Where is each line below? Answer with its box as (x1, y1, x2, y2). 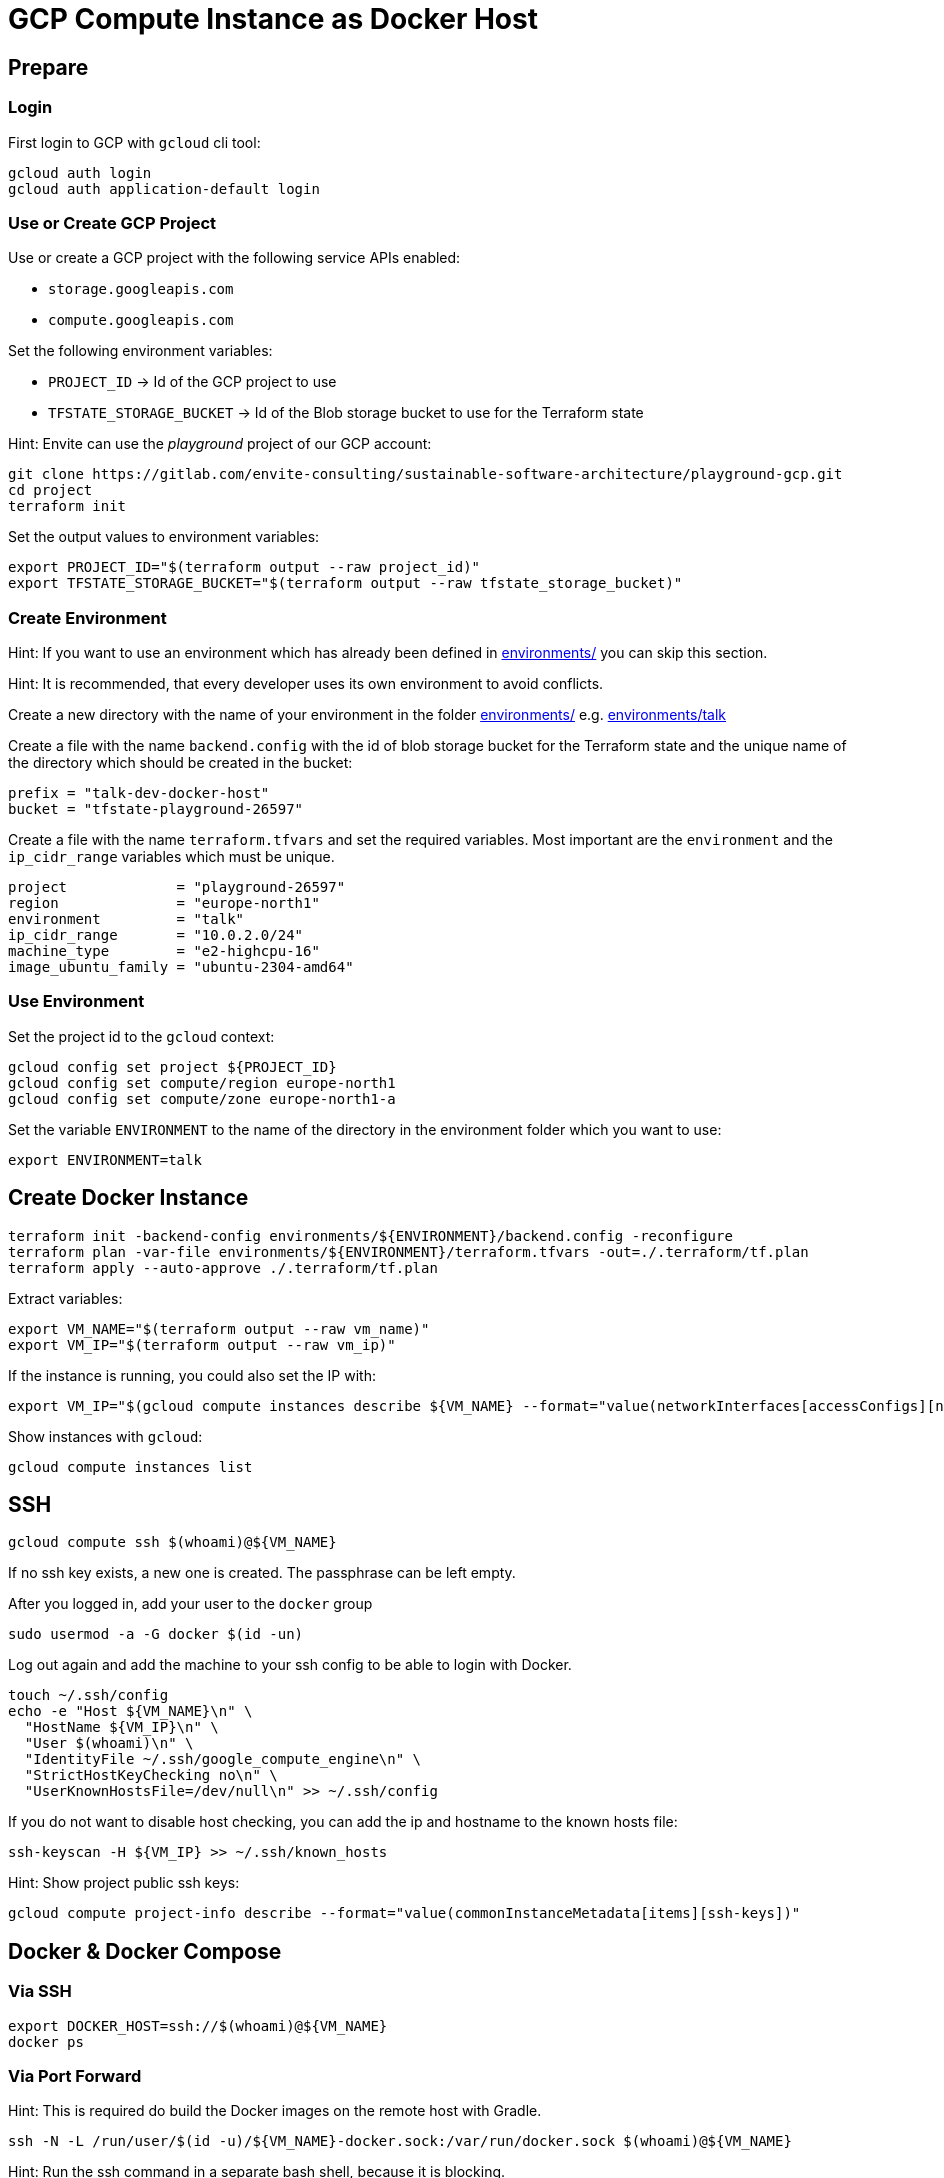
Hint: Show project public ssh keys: (8, 1874, 240, 1892)
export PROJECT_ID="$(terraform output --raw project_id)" (8, 559, 481, 576)
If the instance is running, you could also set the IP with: (8, 1366, 376, 1384)
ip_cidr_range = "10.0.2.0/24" (8, 927, 304, 944)
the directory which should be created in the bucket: (8, 754, 353, 772)
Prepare (8, 54, 89, 80)
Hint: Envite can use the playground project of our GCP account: (8, 435, 432, 453)
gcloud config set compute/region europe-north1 (8, 1074, 396, 1091)
